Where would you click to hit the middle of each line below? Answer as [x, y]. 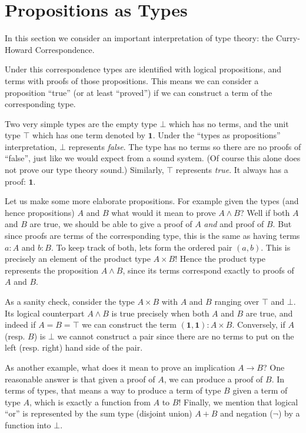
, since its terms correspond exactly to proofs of [208, 270]
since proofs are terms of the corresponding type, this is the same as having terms [152, 236]
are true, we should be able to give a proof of [111, 224]
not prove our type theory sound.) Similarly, [84, 170]
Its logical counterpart [45, 313]
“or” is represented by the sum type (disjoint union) [99, 413]
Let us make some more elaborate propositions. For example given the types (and [152, 201]
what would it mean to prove [164, 212]
